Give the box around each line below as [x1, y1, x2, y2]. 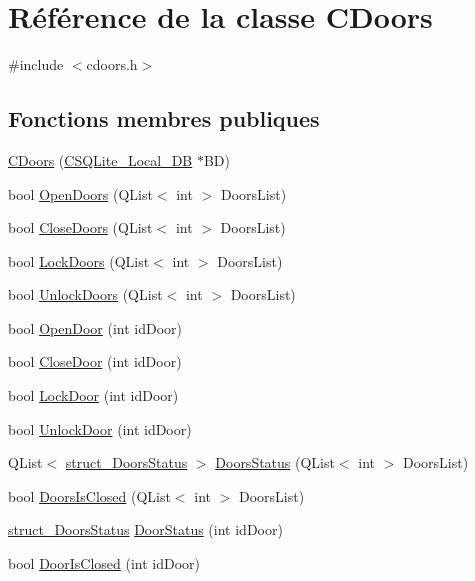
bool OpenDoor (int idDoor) [8, 317, 182, 338]
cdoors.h [86, 54, 138, 75]
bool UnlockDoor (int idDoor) [8, 418, 192, 439]
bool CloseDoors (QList [8, 217, 153, 238]
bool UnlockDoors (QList [8, 284, 163, 305]
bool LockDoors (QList [8, 250, 150, 271]
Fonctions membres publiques [8, 103, 320, 134]
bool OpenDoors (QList [8, 183, 153, 204]
